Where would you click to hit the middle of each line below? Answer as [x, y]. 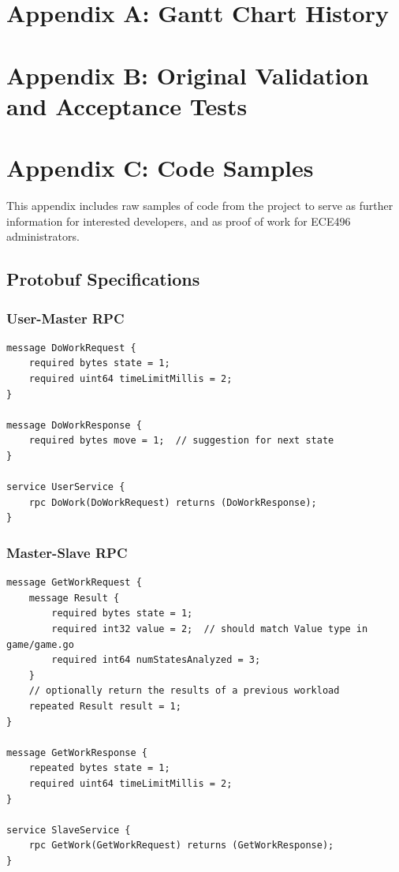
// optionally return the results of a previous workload [184, 691]
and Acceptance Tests [127, 105]
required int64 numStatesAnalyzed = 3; [156, 660]
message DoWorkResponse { [74, 425]
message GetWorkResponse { [77, 752]
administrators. [43, 236]
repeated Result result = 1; [105, 706]
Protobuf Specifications [103, 279]
